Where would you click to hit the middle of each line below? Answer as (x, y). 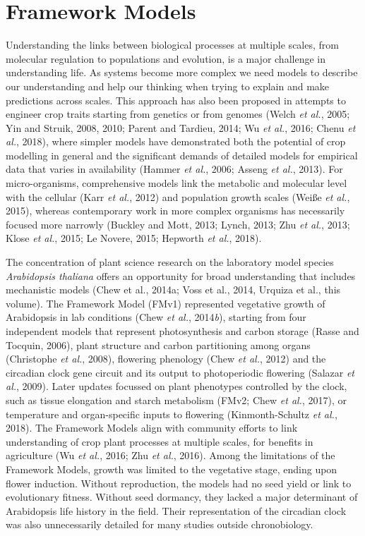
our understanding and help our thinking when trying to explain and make (168, 86)
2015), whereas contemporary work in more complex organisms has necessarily (175, 211)
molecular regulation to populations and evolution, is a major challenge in (166, 58)
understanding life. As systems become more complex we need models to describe (182, 72)
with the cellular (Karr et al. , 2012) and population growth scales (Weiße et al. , (178, 196)
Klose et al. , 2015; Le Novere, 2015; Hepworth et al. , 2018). (134, 238)
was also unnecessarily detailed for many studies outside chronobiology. (160, 524)
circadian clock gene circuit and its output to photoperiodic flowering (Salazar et (180, 372)
